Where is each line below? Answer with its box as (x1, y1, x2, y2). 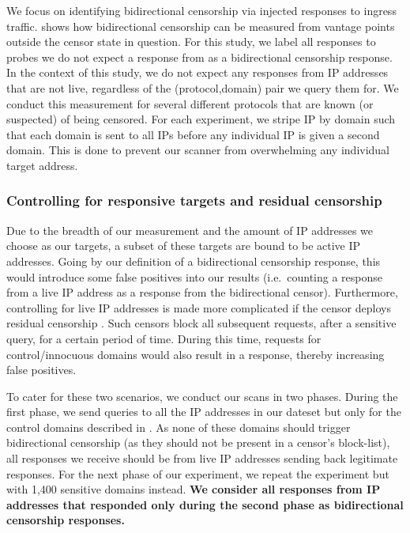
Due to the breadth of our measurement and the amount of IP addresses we (6, 221, 373, 238)
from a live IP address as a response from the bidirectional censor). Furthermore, (6, 284, 398, 301)
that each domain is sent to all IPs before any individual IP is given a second (6, 126, 380, 142)
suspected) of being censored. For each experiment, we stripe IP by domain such (6, 111, 396, 127)
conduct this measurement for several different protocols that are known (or (6, 95, 374, 112)
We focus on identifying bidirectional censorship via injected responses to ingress (6, 2, 397, 18)
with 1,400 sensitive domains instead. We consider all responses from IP (6, 481, 381, 497)
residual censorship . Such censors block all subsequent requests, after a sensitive (6, 315, 397, 331)
